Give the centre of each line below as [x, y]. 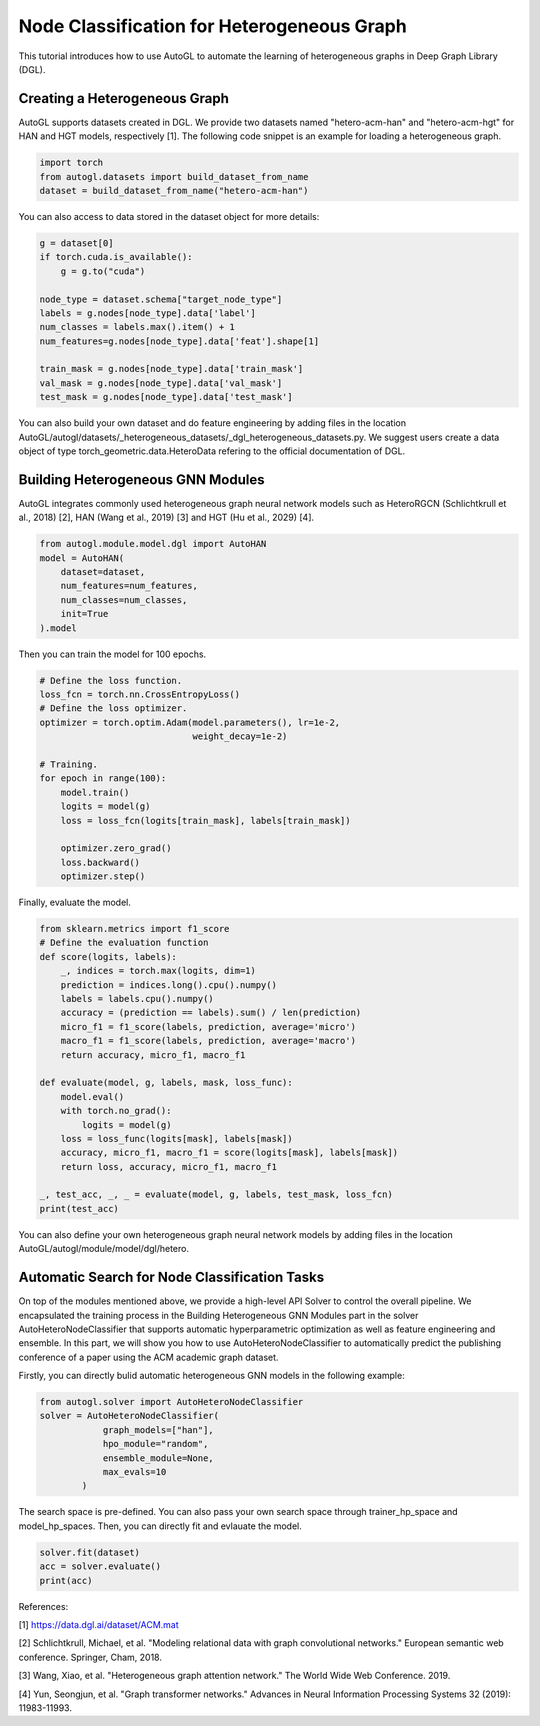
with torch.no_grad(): [116, 1111]
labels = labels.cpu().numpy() [137, 999]
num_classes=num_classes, [124, 599]
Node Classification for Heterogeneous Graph [212, 26]
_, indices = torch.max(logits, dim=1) [158, 971]
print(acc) [66, 1580]
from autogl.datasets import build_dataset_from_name [174, 176]
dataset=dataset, [103, 572]
